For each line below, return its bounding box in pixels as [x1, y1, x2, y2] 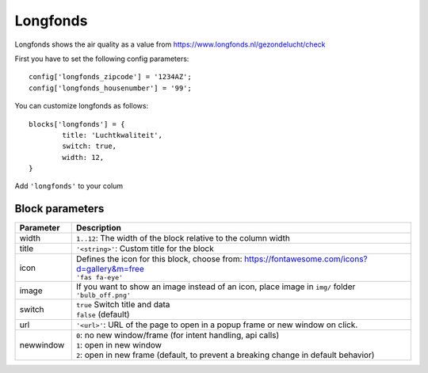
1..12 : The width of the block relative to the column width [75, 233, 291, 244]
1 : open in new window [75, 340, 162, 351]
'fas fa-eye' [75, 273, 123, 282]
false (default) [75, 309, 130, 320]
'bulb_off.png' [75, 291, 131, 300]
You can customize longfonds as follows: [14, 101, 149, 111]
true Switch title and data [75, 299, 170, 310]
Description [75, 223, 122, 234]
